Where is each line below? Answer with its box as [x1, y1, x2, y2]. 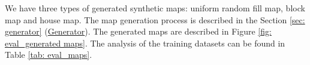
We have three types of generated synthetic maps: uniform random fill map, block [5, 2, 305, 14]
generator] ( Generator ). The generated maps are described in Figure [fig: [5, 25, 272, 38]
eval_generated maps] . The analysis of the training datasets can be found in [5, 36, 285, 49]
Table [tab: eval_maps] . [5, 48, 92, 61]
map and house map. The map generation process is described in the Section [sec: [5, 13, 305, 26]
